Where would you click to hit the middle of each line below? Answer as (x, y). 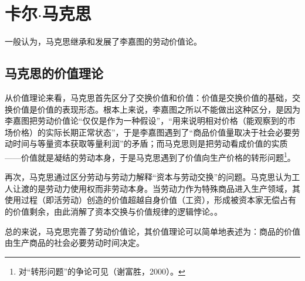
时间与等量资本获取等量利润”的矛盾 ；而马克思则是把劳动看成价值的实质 (150, 143)
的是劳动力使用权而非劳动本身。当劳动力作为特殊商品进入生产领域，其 (165, 188)
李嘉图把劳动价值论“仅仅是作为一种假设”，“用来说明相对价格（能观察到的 (146, 121)
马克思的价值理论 (54, 73)
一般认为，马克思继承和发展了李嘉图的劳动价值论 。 (103, 41)
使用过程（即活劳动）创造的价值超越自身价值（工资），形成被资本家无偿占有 (150, 200)
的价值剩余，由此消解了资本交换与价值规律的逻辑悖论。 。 (113, 211)
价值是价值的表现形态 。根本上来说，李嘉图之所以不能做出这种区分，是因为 (156, 109)
